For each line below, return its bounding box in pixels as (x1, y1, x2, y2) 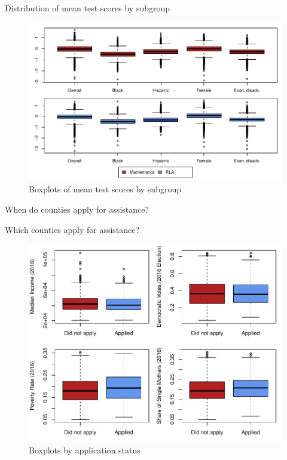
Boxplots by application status (29, 444, 141, 456)
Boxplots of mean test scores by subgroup (29, 183, 181, 195)
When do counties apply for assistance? (5, 203, 149, 216)
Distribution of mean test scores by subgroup (5, 2, 170, 14)
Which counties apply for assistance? (5, 223, 140, 235)
